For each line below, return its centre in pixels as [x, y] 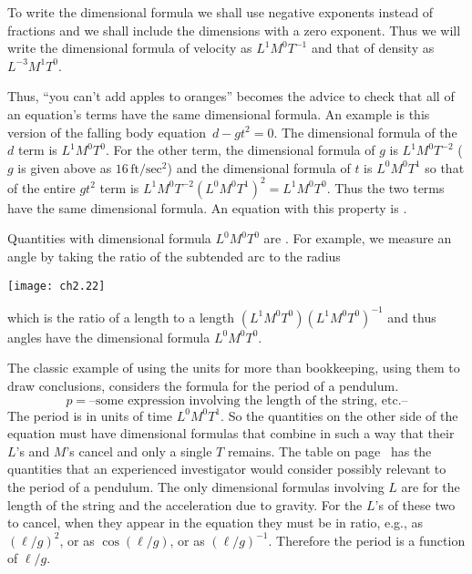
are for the [431, 486]
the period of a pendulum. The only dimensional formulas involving [196, 486]
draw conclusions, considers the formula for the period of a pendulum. [203, 385]
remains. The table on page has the [329, 451]
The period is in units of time [90, 415]
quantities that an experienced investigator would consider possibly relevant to [227, 469]
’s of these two [415, 504]
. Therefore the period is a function [367, 540]
